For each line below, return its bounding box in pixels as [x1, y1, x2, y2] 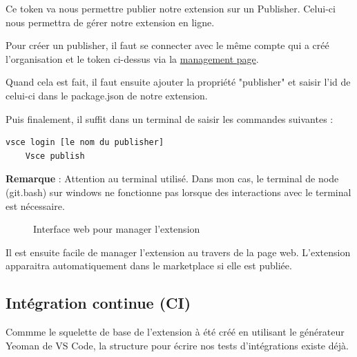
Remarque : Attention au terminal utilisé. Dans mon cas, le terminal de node [6, 171, 339, 186]
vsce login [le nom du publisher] [6, 137, 164, 148]
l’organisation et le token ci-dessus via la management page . [6, 51, 259, 66]
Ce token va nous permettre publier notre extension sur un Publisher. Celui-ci [6, 1, 336, 15]
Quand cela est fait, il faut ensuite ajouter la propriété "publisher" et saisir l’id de [6, 75, 351, 89]
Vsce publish [25, 151, 85, 161]
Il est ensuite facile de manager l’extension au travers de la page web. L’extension [6, 244, 351, 259]
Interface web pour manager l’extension [33, 222, 200, 236]
